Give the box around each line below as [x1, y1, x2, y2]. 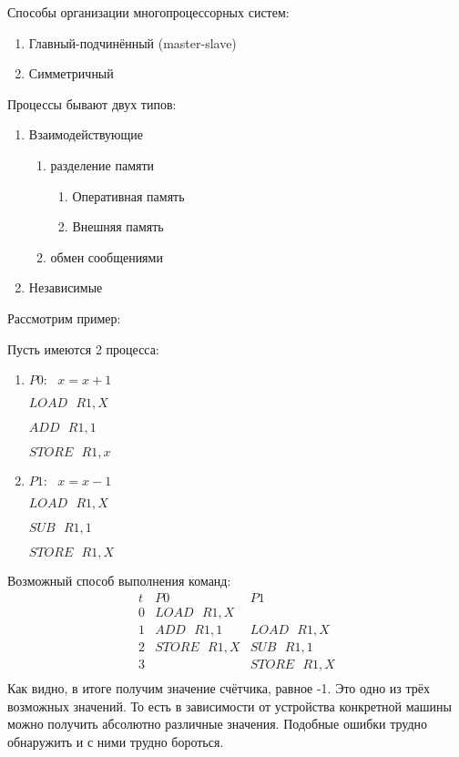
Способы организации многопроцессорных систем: [7, 3, 290, 21]
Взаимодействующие [28, 125, 144, 144]
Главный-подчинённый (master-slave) [28, 33, 237, 52]
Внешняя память [72, 217, 164, 236]
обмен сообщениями [50, 247, 163, 266]
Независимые [28, 278, 103, 297]
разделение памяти [50, 155, 155, 174]
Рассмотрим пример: [7, 308, 121, 327]
